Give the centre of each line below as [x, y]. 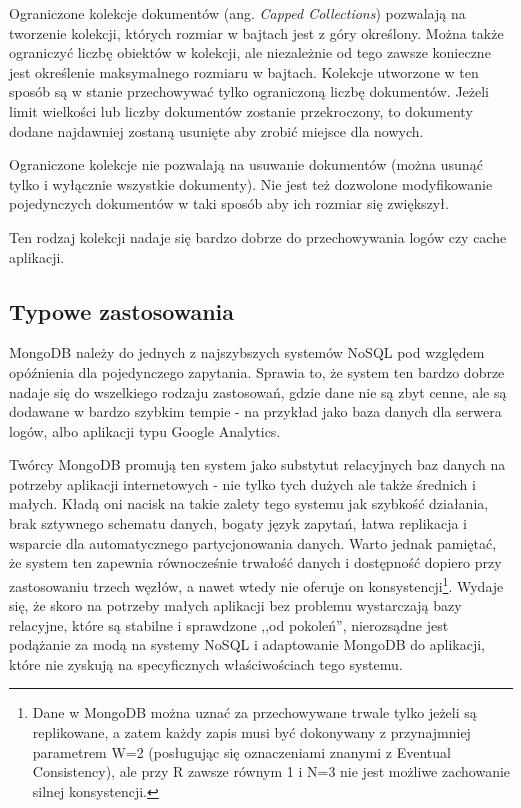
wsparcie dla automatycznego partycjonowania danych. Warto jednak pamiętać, [253, 542]
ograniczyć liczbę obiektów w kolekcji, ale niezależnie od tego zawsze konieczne [250, 52]
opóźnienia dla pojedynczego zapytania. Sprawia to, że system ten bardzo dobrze [257, 371]
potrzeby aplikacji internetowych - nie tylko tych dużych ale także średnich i [242, 483]
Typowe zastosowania [122, 310]
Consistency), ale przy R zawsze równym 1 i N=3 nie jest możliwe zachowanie [271, 771]
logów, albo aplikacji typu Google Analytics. [145, 430]
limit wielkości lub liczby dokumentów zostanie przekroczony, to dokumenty [241, 110]
